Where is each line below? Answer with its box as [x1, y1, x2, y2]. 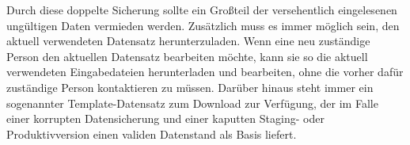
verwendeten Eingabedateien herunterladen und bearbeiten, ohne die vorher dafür [6, 63, 404, 80]
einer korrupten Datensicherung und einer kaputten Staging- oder [6, 110, 325, 127]
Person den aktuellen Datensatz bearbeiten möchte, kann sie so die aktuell [6, 48, 368, 64]
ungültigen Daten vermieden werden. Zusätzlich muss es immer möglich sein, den [6, 17, 400, 33]
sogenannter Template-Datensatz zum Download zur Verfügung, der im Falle [6, 94, 378, 111]
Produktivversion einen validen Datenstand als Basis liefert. [6, 125, 297, 142]
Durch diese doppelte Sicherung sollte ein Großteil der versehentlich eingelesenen [6, 2, 397, 17]
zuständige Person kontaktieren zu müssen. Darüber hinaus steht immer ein [6, 78, 374, 95]
